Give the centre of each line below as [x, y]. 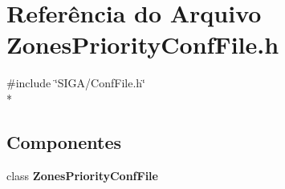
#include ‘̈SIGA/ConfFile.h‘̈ [76, 83]
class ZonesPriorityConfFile [82, 175]
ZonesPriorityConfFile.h [143, 44]
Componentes [64, 141]
